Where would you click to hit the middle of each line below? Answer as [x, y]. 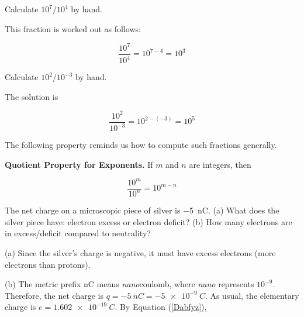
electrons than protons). [48, 264]
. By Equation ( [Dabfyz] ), [161, 307]
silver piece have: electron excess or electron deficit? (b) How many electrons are [148, 221]
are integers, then [220, 164]
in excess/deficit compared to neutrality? [78, 233]
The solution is [32, 96]
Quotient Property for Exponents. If [79, 164]
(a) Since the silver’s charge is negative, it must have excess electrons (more [140, 253]
